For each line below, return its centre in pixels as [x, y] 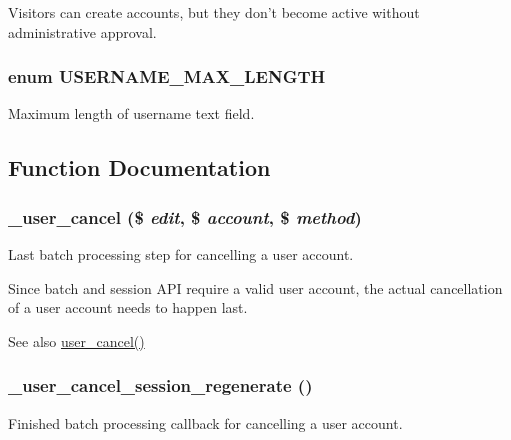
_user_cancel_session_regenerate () [160, 385]
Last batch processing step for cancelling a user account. [181, 254]
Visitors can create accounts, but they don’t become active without [214, 12]
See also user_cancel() [76, 340]
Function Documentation [139, 167]
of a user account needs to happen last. [128, 307]
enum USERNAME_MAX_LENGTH [167, 76]
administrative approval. [82, 31]
